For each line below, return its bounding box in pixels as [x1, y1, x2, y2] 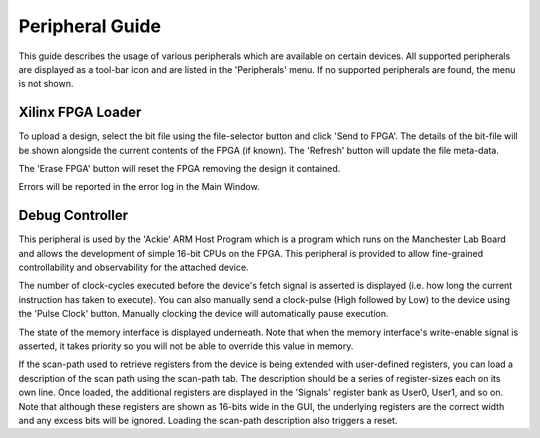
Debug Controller [18, 207, 129, 224]
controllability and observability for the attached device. [18, 261, 249, 274]
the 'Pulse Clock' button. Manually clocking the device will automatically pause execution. [18, 308, 389, 320]
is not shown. [18, 78, 74, 90]
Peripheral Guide [18, 15, 162, 37]
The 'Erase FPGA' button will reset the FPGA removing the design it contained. [18, 163, 341, 175]
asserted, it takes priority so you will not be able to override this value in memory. [18, 340, 354, 352]
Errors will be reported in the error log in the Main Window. [18, 181, 260, 193]
